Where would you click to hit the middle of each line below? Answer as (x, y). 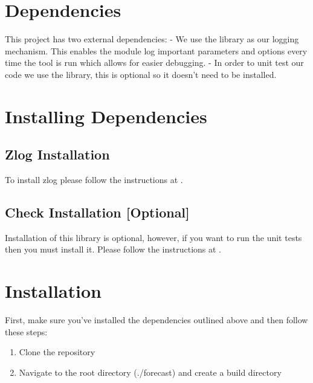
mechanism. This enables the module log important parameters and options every (156, 50)
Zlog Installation (57, 154)
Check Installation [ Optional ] (97, 212)
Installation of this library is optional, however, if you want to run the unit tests (153, 237)
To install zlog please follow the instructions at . (94, 180)
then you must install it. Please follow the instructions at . (113, 249)
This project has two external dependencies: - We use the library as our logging (152, 39)
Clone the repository (57, 352)
